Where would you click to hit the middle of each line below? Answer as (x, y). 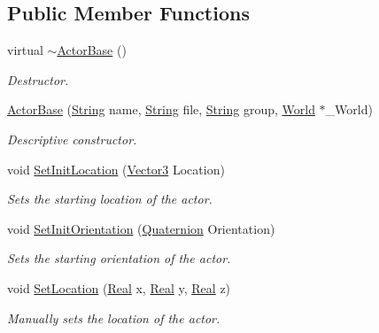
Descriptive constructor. (72, 139)
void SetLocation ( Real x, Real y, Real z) (119, 287)
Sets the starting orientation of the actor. (119, 258)
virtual (25, 50)
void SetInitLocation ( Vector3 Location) (116, 169)
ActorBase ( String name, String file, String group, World (161, 109)
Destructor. (38, 79)
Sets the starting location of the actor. (110, 199)
